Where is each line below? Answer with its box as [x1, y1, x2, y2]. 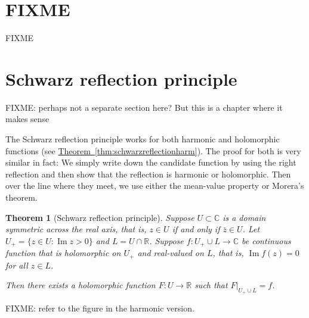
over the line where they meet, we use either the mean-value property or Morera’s [5, 179, 304, 192]
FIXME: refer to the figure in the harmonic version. [5, 302, 194, 314]
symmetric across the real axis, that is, [5, 223, 147, 235]
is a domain [223, 211, 266, 223]
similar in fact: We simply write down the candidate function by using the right [5, 156, 296, 169]
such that [194, 279, 228, 291]
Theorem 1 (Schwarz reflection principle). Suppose [5, 211, 194, 223]
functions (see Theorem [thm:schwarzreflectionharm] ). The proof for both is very [5, 144, 301, 157]
